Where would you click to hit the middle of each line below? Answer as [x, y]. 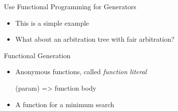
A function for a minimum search [65, 104]
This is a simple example [52, 23]
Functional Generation [37, 55]
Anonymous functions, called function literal [81, 71]
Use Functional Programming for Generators [70, 6]
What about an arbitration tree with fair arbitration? [95, 39]
